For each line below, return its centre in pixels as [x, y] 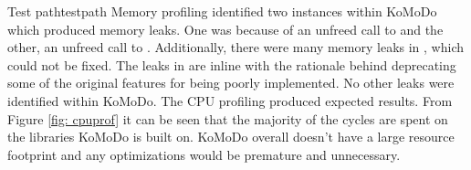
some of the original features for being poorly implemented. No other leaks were [231, 83]
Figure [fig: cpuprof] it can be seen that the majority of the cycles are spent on [228, 118]
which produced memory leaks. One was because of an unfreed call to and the [225, 29]
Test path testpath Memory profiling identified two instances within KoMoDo [222, 11]
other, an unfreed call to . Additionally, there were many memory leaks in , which [235, 47]
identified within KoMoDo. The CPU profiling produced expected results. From [230, 100]
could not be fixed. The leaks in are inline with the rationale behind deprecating [232, 64]
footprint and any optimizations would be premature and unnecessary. [204, 154]
